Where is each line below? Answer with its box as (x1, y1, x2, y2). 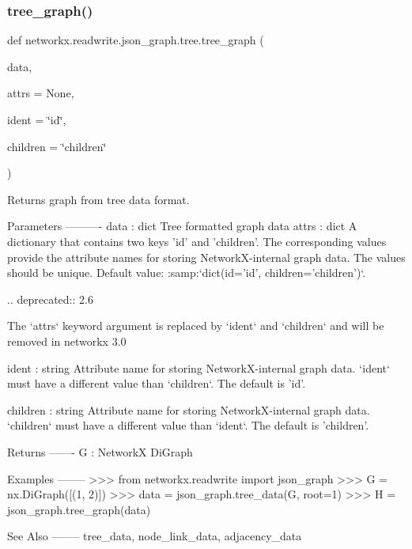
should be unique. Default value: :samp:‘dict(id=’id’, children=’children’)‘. (7, 264, 366, 281)
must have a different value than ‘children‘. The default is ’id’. (7, 375, 306, 392)
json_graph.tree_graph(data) (7, 501, 151, 517)
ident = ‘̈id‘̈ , (7, 112, 66, 127)
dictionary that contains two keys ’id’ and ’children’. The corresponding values (7, 233, 387, 249)
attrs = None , (7, 85, 74, 101)
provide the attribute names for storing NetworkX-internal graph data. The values (7, 248, 406, 265)
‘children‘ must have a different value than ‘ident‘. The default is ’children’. (7, 417, 369, 434)
